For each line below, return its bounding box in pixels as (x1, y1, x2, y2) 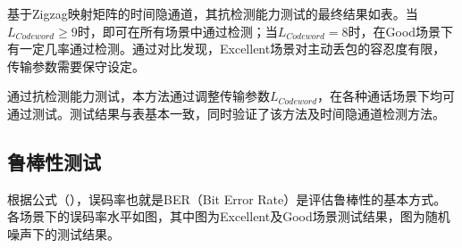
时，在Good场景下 (348, 21, 454, 40)
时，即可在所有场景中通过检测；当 (77, 21, 278, 40)
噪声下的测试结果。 (7, 224, 120, 243)
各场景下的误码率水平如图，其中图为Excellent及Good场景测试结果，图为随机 (7, 207, 450, 226)
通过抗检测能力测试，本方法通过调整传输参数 (7, 87, 270, 105)
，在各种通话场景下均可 (317, 87, 456, 105)
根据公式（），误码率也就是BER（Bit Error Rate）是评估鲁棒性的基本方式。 (7, 189, 447, 208)
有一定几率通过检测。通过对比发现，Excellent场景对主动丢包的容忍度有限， (7, 39, 446, 58)
